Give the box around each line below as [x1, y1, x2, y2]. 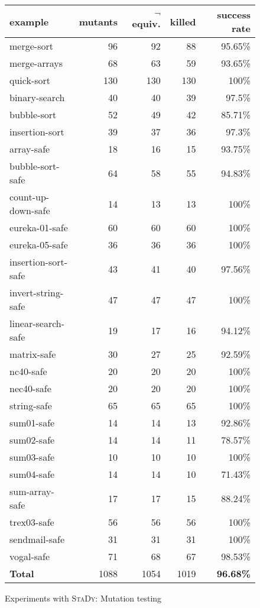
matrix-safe [9, 347, 56, 361]
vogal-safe [9, 549, 50, 563]
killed [170, 14, 196, 28]
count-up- [9, 190, 50, 203]
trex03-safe [9, 515, 54, 529]
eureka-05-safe [9, 238, 68, 251]
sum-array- [9, 484, 54, 498]
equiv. [132, 16, 161, 30]
